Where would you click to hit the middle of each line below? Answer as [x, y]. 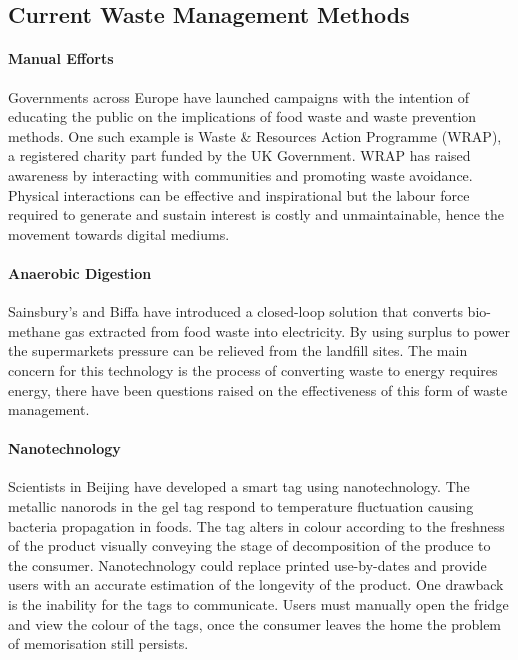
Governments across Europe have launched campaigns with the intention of [239, 96]
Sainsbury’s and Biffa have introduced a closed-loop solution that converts [235, 311]
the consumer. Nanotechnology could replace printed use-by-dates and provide [247, 564]
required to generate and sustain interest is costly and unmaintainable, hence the [256, 214]
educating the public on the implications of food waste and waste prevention [242, 116]
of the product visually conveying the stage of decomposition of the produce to [249, 545]
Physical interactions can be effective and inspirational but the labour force [239, 194]
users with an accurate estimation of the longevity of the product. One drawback [256, 584]
